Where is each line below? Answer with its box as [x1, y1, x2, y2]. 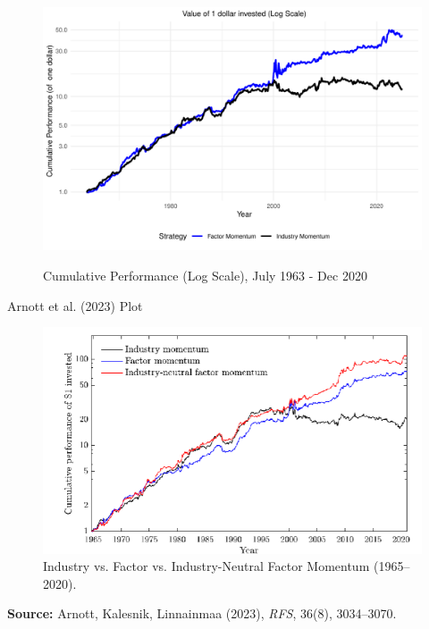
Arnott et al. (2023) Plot [7, 296, 143, 314]
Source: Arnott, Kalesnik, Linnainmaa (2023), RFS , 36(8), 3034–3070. [7, 604, 397, 623]
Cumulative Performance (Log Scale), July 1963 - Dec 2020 [43, 266, 367, 285]
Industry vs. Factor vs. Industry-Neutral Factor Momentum [43, 557, 370, 575]
